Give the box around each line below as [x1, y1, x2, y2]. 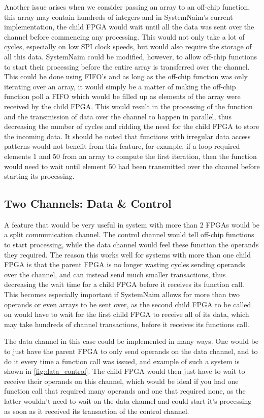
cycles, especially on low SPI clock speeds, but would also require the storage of [4, 41, 252, 52]
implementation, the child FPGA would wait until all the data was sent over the [4, 21, 254, 32]
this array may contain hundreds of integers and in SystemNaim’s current [4, 11, 233, 22]
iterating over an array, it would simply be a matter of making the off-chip [4, 81, 236, 91]
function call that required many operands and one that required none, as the [4, 385, 246, 396]
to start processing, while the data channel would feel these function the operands [4, 239, 259, 250]
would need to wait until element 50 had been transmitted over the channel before [4, 160, 260, 171]
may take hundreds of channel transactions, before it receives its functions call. [4, 318, 249, 329]
